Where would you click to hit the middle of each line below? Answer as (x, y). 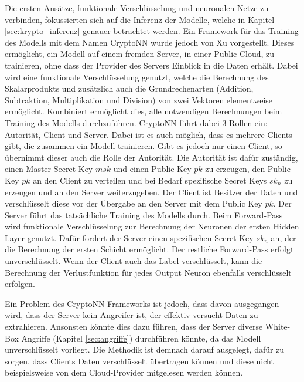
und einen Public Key (152, 169)
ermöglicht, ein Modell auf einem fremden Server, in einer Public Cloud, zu (140, 54)
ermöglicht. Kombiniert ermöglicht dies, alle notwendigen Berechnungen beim (144, 111)
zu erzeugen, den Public (248, 169)
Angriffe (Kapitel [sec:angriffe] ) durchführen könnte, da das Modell (141, 338)
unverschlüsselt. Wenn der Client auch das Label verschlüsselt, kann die (134, 261)
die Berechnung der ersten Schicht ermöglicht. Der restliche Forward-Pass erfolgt (149, 249)
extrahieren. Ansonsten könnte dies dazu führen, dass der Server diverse (134, 327)
